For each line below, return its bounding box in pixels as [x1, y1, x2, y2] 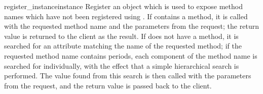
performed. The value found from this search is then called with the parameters [4, 70, 251, 81]
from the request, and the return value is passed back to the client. [4, 80, 212, 90]
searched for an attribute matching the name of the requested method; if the [4, 40, 242, 51]
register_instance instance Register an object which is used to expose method [4, 1, 243, 11]
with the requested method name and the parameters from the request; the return [4, 21, 259, 31]
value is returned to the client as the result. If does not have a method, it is [4, 30, 239, 41]
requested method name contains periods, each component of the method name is [4, 50, 257, 61]
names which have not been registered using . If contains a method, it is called [4, 11, 248, 21]
